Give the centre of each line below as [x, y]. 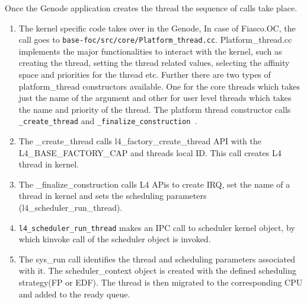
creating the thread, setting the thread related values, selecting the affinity [154, 63]
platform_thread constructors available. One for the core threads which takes [159, 86]
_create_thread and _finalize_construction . [108, 121]
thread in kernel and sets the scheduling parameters [113, 196]
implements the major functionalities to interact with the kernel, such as [150, 51]
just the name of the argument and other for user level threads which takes [155, 98]
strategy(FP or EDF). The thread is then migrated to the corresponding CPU [161, 282]
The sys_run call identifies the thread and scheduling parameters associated [157, 259]
